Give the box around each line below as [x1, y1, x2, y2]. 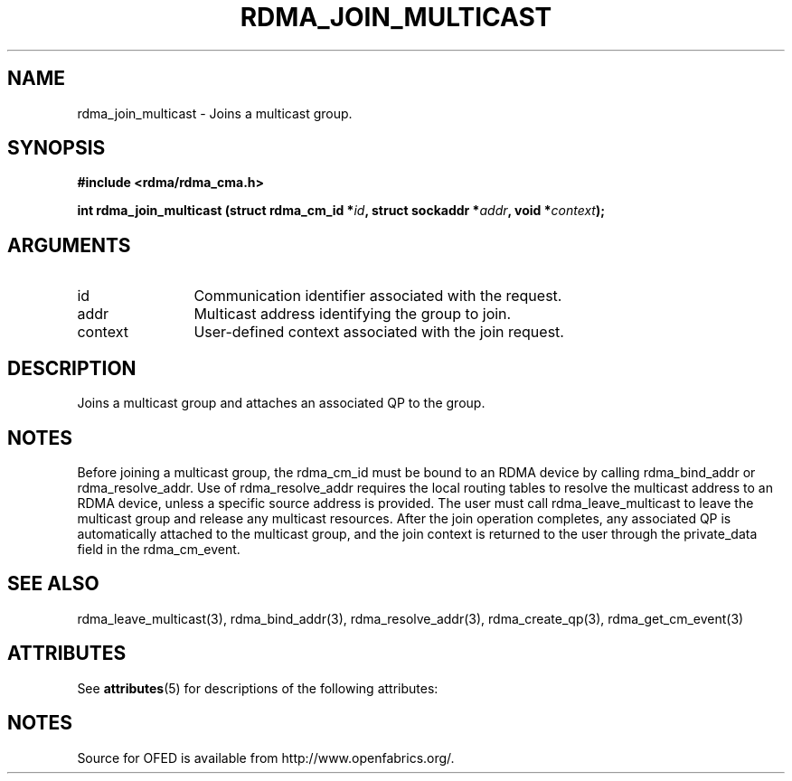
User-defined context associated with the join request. [193, 323, 564, 342]
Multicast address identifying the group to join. [193, 305, 512, 324]
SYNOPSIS [7, 136, 106, 160]
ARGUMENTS [7, 233, 131, 257]
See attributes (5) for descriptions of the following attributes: [77, 680, 438, 696]
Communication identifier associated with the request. [193, 287, 562, 306]
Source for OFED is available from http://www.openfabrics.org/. [77, 749, 455, 766]
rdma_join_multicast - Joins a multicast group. [77, 105, 353, 121]
